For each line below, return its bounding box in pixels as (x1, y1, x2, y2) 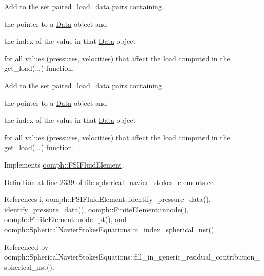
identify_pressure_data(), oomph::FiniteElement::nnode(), (4, 204, 189, 214)
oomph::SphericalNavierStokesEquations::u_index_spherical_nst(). (4, 224, 216, 234)
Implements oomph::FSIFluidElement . (4, 159, 124, 170)
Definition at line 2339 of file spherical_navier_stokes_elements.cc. (4, 176, 216, 187)
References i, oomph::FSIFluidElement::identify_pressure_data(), (4, 194, 211, 205)
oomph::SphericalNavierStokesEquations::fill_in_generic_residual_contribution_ (4, 251, 260, 262)
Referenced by (4, 241, 49, 252)
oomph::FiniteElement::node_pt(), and (4, 214, 127, 225)
